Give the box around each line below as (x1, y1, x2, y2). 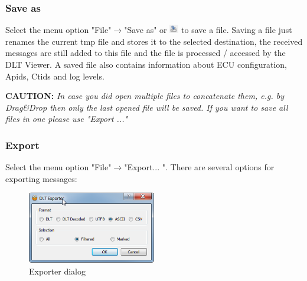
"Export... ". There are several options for (124, 161, 275, 173)
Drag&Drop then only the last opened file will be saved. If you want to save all (5, 101, 288, 113)
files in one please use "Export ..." (5, 113, 128, 125)
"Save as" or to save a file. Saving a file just (124, 24, 292, 36)
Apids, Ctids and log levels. (5, 70, 104, 82)
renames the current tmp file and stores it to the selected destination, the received (5, 35, 303, 47)
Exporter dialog (29, 265, 86, 277)
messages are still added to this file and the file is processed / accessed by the (5, 47, 286, 59)
